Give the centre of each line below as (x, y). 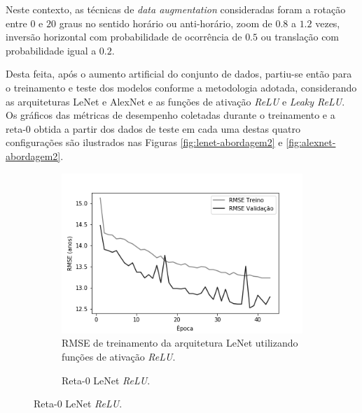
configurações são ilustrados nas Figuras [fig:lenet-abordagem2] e (144, 142)
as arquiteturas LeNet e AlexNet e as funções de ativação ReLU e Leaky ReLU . (175, 101)
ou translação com (300, 37)
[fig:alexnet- (311, 142)
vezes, (328, 23)
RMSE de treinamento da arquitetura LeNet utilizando (180, 343)
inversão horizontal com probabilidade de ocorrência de (124, 37)
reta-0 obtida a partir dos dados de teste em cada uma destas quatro (153, 128)
